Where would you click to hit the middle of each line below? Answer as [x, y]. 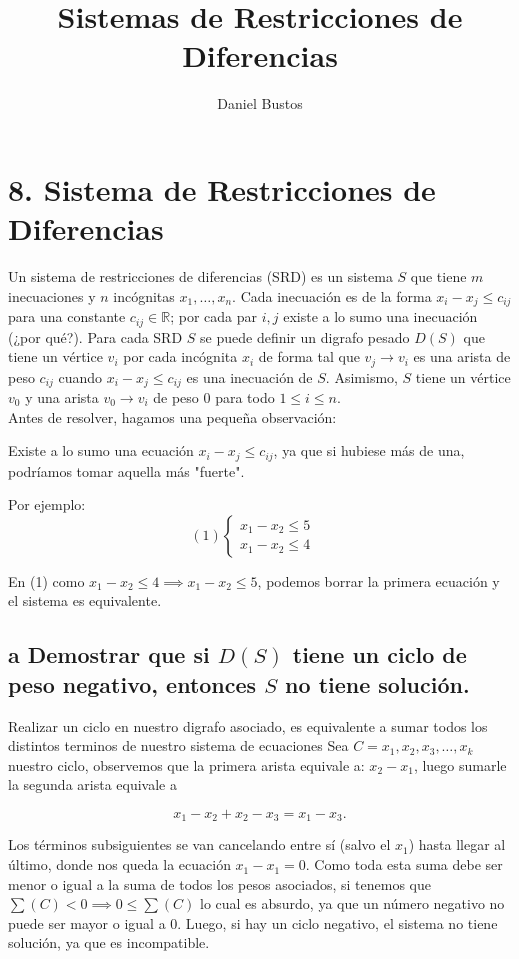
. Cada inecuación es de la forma [332, 295]
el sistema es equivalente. [85, 600]
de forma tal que [309, 356]
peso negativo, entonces [132, 683]
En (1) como [46, 580]
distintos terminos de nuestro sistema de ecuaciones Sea [178, 745]
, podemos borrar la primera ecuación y [378, 580]
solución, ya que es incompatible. [109, 942]
